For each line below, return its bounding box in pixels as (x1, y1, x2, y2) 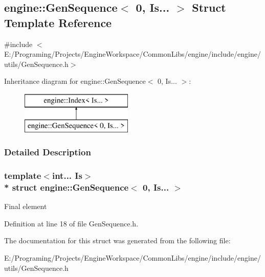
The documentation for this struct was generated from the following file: (4, 235, 231, 246)
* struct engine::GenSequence (4, 180, 129, 193)
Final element (4, 201, 47, 212)
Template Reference (4, 14, 112, 30)
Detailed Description (4, 146, 91, 158)
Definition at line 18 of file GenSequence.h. (4, 218, 139, 228)
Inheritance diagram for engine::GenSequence (4, 76, 146, 86)
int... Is (52, 169, 82, 181)
